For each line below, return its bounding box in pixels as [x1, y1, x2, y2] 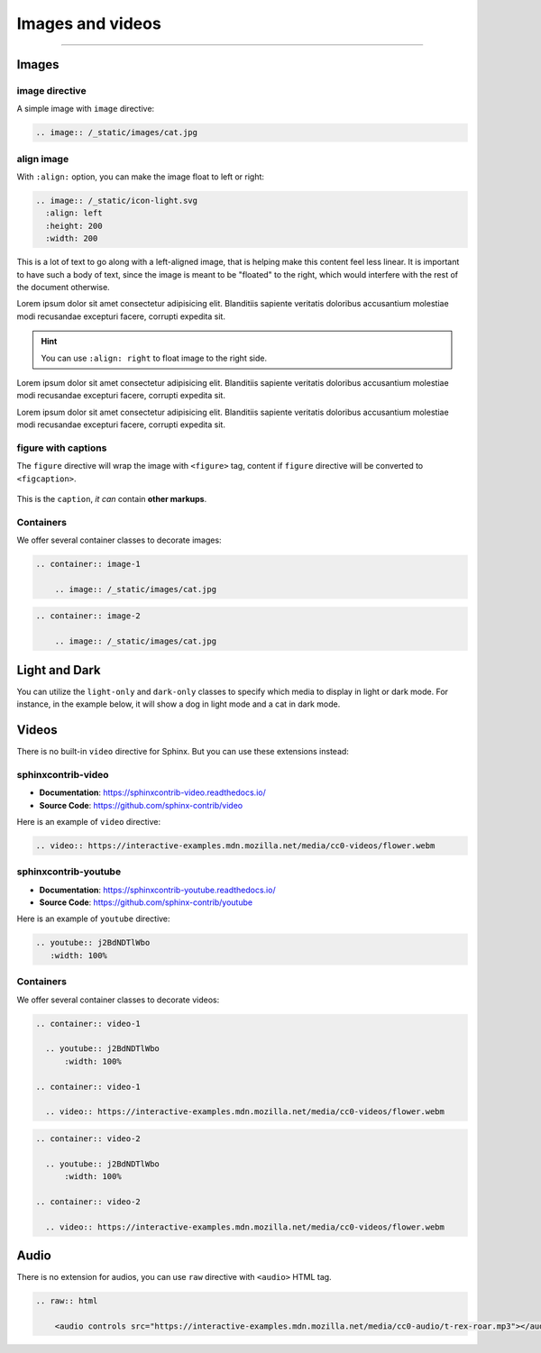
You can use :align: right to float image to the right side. [41, 352, 268, 363]
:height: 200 [45, 221, 103, 231]
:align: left [45, 208, 103, 218]
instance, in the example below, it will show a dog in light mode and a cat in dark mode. [16, 699, 341, 709]
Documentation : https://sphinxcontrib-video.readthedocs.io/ [39, 787, 266, 798]
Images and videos [16, 14, 161, 33]
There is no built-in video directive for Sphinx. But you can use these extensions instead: [16, 746, 349, 757]
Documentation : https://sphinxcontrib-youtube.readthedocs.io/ [39, 884, 276, 895]
